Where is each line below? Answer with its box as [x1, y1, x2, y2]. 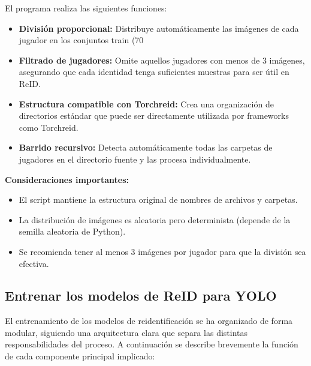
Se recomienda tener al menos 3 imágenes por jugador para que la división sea [19, 245, 306, 257]
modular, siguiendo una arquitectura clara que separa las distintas [5, 326, 248, 338]
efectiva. [19, 257, 49, 269]
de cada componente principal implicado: [5, 350, 155, 362]
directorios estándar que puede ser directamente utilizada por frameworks [19, 109, 289, 122]
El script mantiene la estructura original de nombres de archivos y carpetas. [19, 193, 298, 206]
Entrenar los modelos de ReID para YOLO [5, 286, 277, 305]
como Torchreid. [19, 121, 78, 133]
